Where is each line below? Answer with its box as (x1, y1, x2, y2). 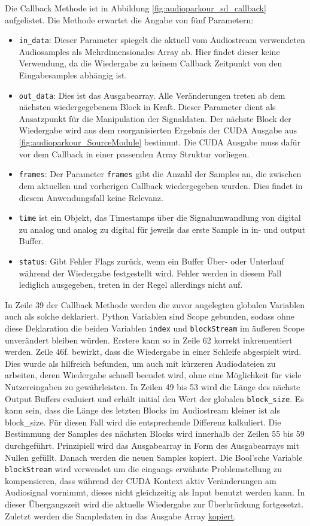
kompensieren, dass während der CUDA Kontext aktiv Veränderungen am (5, 474, 276, 487)
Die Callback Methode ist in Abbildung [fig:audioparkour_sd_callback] (5, 2, 266, 14)
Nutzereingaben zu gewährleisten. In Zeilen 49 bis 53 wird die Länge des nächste (5, 381, 300, 393)
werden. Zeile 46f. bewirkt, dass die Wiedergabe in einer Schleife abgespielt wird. (5, 345, 302, 358)
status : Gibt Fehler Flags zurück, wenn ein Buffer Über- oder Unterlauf (19, 254, 284, 267)
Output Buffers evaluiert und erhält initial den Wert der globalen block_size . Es (5, 392, 304, 405)
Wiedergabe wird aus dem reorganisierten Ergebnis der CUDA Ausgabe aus (19, 124, 297, 136)
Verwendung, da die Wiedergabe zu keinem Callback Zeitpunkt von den (19, 57, 282, 69)
